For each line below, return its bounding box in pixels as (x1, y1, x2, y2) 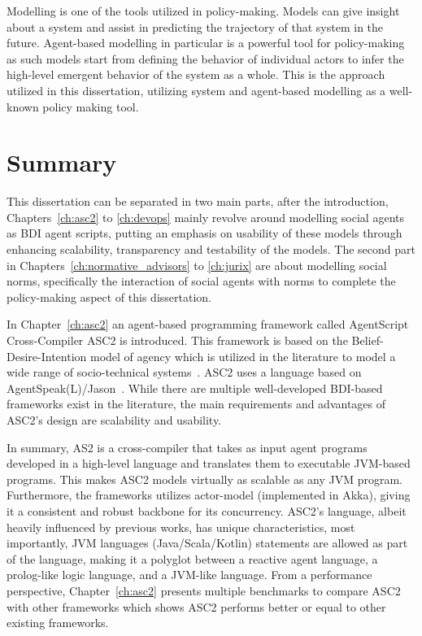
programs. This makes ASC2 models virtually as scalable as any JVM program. (7, 470, 403, 487)
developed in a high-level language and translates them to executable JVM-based (7, 455, 411, 472)
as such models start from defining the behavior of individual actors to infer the (7, 50, 404, 67)
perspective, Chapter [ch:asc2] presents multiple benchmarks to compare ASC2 (7, 582, 401, 599)
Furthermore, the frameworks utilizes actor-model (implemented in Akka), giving (7, 486, 411, 503)
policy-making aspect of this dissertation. (7, 288, 211, 305)
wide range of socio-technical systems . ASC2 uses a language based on (7, 364, 362, 381)
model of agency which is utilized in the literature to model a (89, 347, 396, 364)
